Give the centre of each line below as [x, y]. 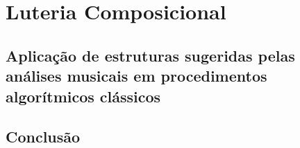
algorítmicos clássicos [83, 96]
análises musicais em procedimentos [136, 76]
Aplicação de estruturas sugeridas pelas [150, 55]
